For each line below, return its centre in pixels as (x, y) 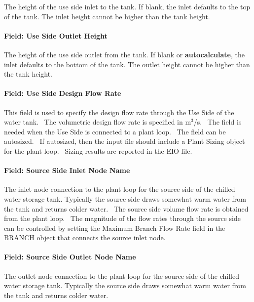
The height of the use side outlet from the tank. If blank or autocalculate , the (124, 54)
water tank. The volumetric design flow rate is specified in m (98, 122)
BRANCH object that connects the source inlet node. (85, 237)
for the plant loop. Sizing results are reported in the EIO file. (98, 151)
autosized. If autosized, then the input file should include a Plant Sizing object (125, 141)
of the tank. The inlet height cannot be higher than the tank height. (107, 16)
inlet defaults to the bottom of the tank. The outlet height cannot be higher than (127, 64)
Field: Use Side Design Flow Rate (63, 93)
